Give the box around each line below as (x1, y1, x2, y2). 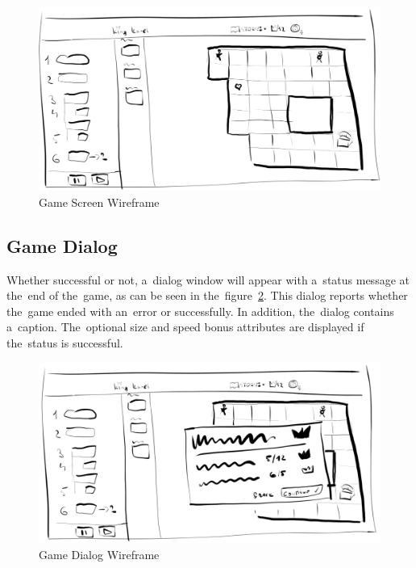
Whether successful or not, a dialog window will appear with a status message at (6, 271, 410, 288)
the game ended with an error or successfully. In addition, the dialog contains (6, 302, 394, 319)
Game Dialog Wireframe (39, 545, 160, 562)
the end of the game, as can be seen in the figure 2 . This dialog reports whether (6, 287, 408, 304)
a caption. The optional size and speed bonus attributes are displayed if (6, 318, 364, 335)
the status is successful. (6, 334, 123, 351)
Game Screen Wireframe (39, 193, 160, 210)
